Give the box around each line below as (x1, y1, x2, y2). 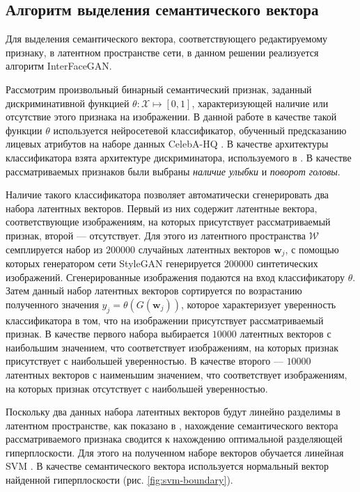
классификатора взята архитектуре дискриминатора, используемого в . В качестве (6, 150, 352, 164)
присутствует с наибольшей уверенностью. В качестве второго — (6, 354, 283, 368)
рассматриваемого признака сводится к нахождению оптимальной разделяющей (6, 431, 343, 446)
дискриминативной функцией (6, 95, 130, 110)
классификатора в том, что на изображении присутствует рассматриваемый (6, 312, 324, 327)
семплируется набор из (6, 241, 103, 256)
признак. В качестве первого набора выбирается (6, 326, 210, 341)
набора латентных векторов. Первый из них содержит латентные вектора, (6, 200, 318, 215)
